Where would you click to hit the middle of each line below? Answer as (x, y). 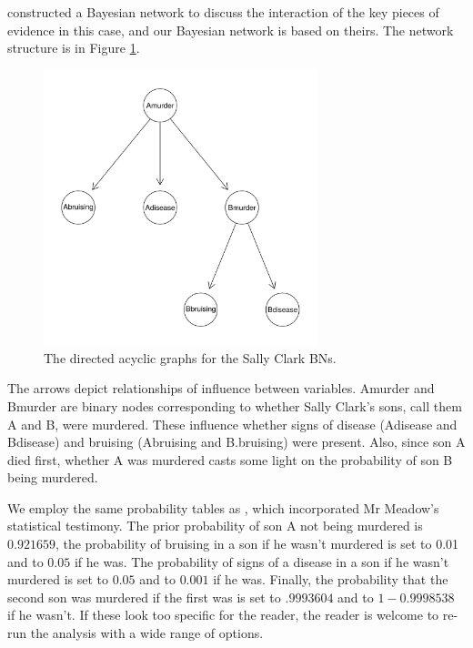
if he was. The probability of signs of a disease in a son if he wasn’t (262, 561)
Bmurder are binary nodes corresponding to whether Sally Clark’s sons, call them (235, 405)
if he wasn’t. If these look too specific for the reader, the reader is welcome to (223, 615)
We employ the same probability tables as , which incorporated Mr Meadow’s (223, 507)
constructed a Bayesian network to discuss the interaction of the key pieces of (223, 12)
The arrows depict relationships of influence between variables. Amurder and (221, 388)
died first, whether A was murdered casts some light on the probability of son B (230, 459)
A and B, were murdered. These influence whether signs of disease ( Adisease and (232, 424)
